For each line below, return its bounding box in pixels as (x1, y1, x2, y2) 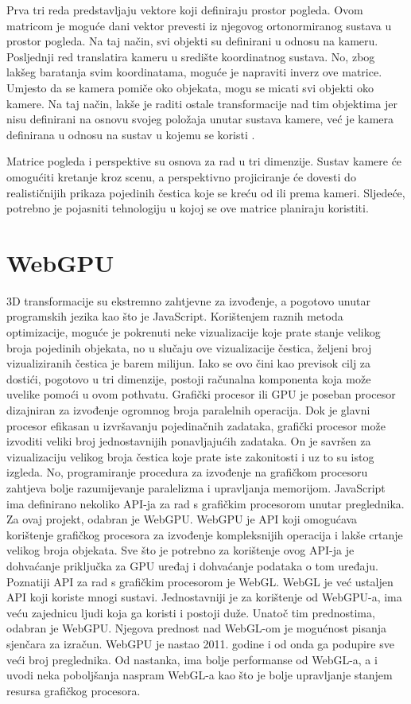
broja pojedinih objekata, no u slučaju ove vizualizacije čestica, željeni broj (6, 339, 372, 356)
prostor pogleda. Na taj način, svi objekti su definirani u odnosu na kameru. (6, 33, 378, 49)
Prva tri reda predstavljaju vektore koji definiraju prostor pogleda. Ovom (6, 2, 363, 18)
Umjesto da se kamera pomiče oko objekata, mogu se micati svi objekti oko (6, 79, 374, 95)
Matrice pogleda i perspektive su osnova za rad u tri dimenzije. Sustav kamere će (6, 153, 402, 169)
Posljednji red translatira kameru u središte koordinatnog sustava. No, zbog (6, 48, 375, 64)
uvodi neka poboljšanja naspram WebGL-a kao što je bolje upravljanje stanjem (6, 667, 393, 683)
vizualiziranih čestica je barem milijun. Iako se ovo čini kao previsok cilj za (6, 355, 371, 371)
